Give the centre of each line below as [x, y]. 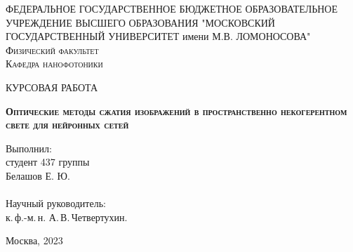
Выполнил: [29, 148]
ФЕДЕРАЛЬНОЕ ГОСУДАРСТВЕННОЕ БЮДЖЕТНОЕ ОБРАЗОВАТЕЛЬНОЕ [172, 8]
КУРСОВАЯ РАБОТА [52, 87]
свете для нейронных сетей [67, 125]
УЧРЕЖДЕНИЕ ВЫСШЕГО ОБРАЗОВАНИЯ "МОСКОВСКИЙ [140, 22]
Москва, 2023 [34, 240]
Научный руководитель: [56, 203]
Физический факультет [52, 49]
